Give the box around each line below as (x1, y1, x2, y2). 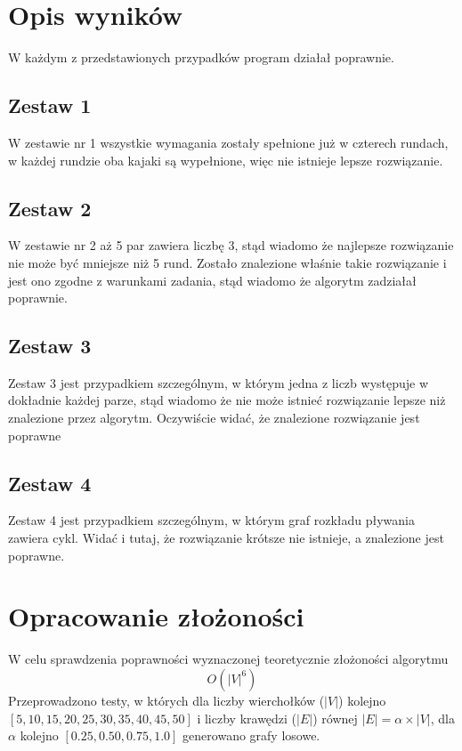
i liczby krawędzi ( (197, 708, 297, 727)
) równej (312, 708, 358, 727)
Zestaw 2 (8, 194, 92, 222)
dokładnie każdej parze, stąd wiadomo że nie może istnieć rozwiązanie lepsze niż (8, 391, 446, 409)
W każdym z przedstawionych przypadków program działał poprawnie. (8, 48, 394, 67)
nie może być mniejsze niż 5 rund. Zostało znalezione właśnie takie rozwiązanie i (8, 253, 447, 271)
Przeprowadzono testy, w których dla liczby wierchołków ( (8, 690, 325, 709)
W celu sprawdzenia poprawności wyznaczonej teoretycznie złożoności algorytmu (8, 650, 449, 668)
